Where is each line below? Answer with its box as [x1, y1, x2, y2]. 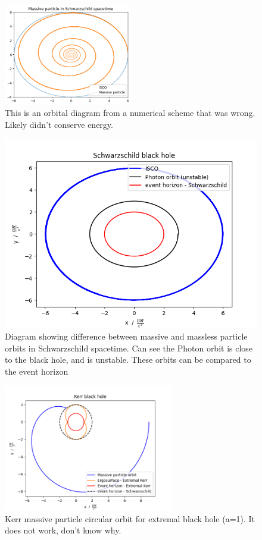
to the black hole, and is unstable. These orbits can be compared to [5, 353, 251, 366]
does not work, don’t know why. [5, 524, 121, 536]
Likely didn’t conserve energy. [5, 118, 113, 130]
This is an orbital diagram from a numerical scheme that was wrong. [5, 106, 255, 119]
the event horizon [5, 365, 68, 377]
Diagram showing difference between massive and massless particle [5, 330, 248, 343]
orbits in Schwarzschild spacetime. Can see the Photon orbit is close [5, 341, 253, 354]
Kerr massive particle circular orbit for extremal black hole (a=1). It [5, 512, 255, 525]
